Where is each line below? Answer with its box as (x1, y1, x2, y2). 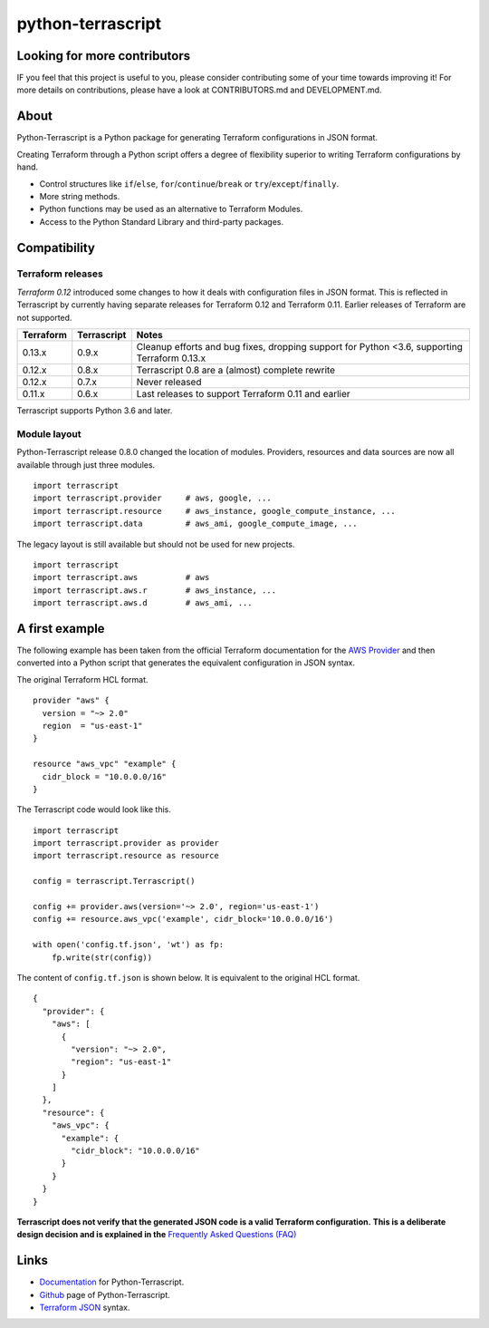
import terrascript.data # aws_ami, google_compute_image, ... (33, 519, 358, 529)
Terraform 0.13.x (136, 352, 206, 364)
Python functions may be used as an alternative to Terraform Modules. (39, 204, 303, 215)
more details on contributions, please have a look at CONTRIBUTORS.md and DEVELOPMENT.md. (16, 84, 382, 95)
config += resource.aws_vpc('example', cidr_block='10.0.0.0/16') (33, 914, 334, 925)
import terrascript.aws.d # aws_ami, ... (33, 598, 253, 608)
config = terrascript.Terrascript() (33, 876, 196, 887)
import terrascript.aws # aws (33, 572, 210, 583)
